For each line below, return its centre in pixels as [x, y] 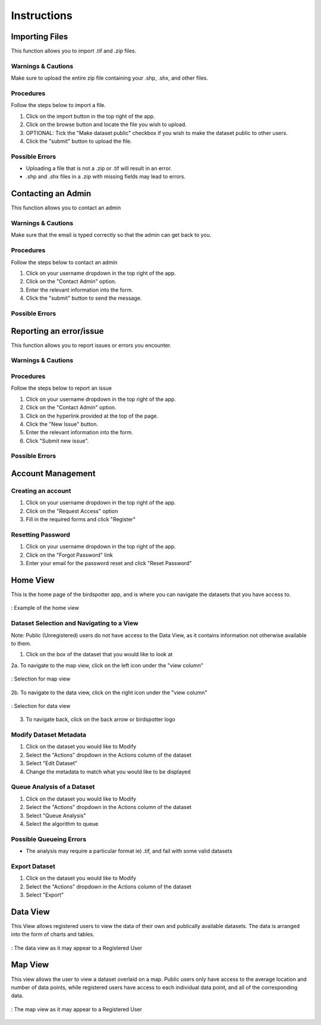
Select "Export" [45, 895]
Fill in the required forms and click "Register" [81, 519]
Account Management [53, 474]
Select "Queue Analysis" [56, 816]
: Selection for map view [41, 679]
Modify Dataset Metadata [48, 735]
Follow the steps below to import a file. [59, 105]
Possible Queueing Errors [48, 839]
